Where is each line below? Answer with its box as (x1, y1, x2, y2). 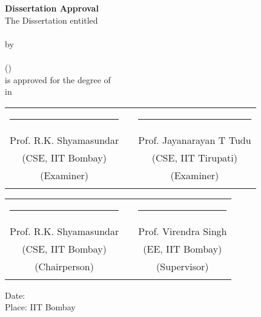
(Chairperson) (35, 259, 94, 273)
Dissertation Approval (5, 2, 99, 14)
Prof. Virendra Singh (138, 223, 227, 238)
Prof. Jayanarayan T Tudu (138, 132, 251, 147)
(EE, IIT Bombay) (143, 241, 222, 256)
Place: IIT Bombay (5, 301, 76, 313)
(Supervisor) (156, 259, 209, 273)
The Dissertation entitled (5, 13, 98, 26)
